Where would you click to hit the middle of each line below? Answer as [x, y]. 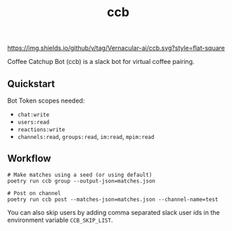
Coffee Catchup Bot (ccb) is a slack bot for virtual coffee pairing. [101, 62]
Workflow [29, 159]
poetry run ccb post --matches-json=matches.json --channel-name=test [113, 199]
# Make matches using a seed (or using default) [80, 175]
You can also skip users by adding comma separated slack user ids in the [114, 212]
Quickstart [31, 84]
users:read [33, 122]
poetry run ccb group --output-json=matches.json [82, 181]
